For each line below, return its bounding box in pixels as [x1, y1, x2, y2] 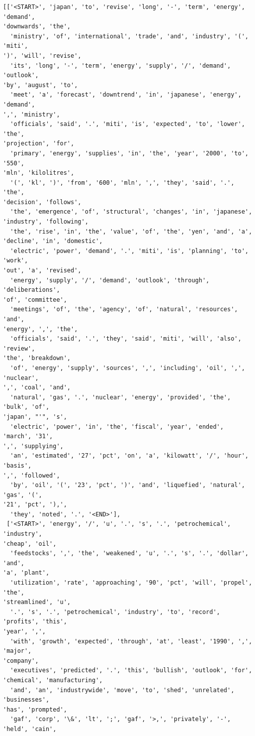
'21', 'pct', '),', [3, 501, 67, 508]
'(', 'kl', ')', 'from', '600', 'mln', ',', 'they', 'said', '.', [10, 179, 235, 186]
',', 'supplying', [3, 442, 64, 450]
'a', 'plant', [3, 569, 50, 577]
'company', [3, 657, 39, 664]
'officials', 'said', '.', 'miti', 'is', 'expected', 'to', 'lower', [10, 121, 245, 128]
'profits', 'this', [3, 618, 67, 625]
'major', [3, 647, 32, 655]
